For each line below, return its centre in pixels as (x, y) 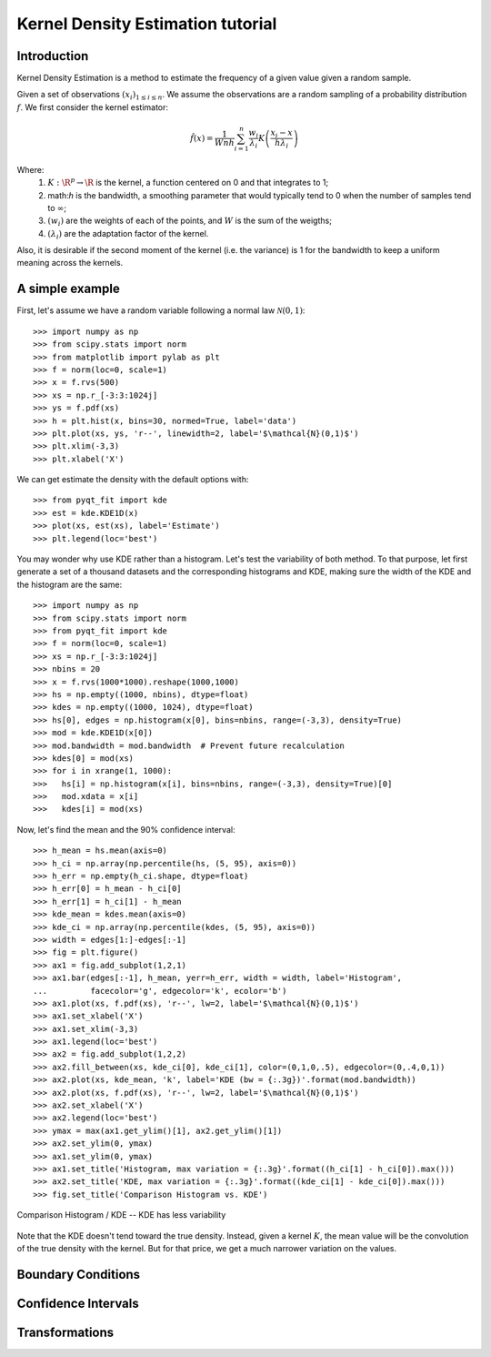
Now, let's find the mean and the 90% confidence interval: (126, 829)
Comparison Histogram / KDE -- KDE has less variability (121, 1215)
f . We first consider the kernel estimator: (92, 107)
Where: (30, 169)
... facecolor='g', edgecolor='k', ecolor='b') (160, 991)
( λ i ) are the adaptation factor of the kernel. (128, 234)
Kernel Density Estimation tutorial (147, 24)
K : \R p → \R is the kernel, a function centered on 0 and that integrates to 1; (188, 182)
